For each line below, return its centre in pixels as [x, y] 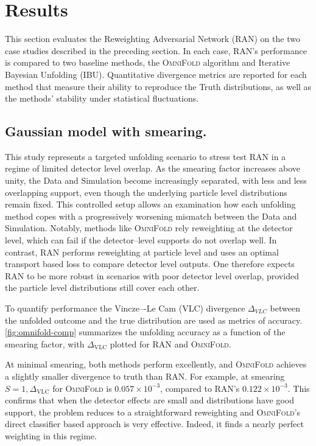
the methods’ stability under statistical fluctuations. [102, 98]
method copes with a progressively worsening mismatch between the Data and [151, 216]
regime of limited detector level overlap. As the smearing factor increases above [153, 168]
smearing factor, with [45, 343]
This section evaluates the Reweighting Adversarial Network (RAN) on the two [153, 39]
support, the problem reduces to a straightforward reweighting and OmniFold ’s [153, 412]
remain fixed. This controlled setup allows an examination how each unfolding [150, 204]
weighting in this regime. [51, 435]
